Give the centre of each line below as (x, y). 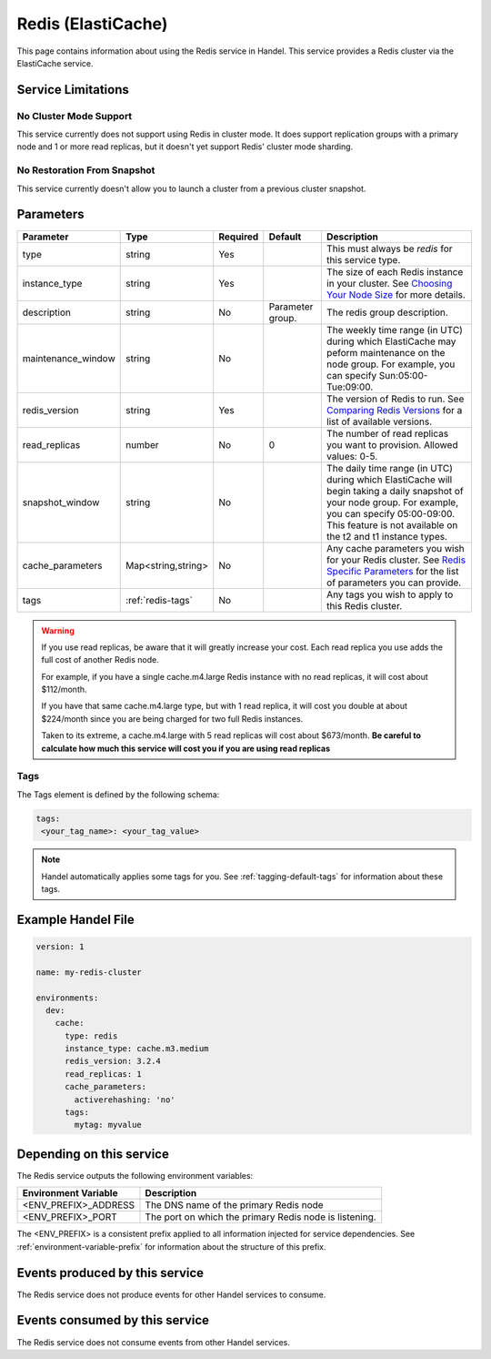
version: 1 (60, 946)
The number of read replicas (387, 433)
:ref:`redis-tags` (159, 600)
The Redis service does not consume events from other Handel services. (154, 1342)
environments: (67, 998)
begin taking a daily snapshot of (395, 491)
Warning (58, 630)
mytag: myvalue (108, 1125)
